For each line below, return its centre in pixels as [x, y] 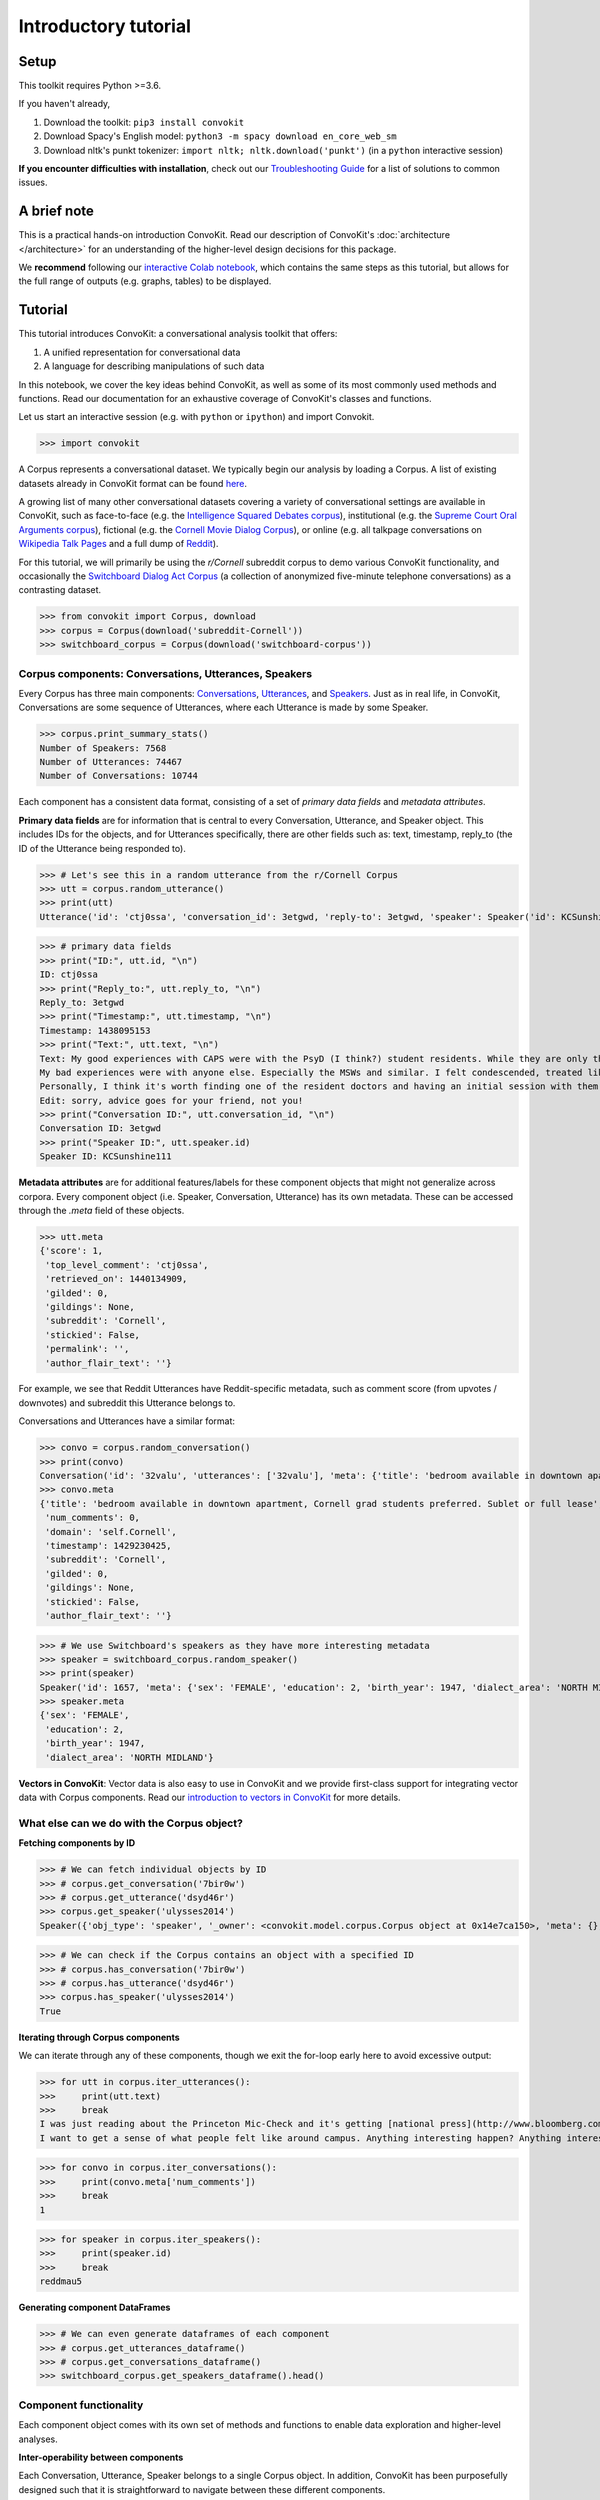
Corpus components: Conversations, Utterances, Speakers [165, 673]
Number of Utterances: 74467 [111, 762]
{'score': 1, [71, 1251]
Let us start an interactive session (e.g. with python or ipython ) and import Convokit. [196, 417]
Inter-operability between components [101, 2457]
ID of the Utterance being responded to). [102, 848]
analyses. [38, 2439]
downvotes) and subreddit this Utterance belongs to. [127, 1402]
